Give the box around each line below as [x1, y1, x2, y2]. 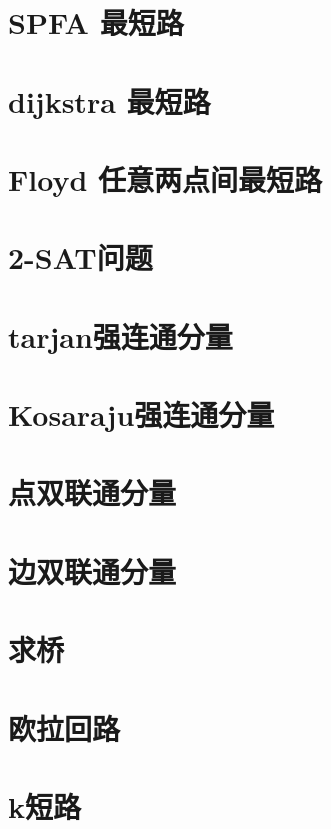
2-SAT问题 [8, 237, 153, 278]
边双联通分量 [8, 550, 177, 591]
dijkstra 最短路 [8, 80, 211, 121]
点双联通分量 [8, 472, 177, 513]
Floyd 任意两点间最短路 [8, 158, 323, 199]
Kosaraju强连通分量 [8, 394, 275, 435]
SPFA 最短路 [8, 2, 184, 43]
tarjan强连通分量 [8, 315, 233, 356]
